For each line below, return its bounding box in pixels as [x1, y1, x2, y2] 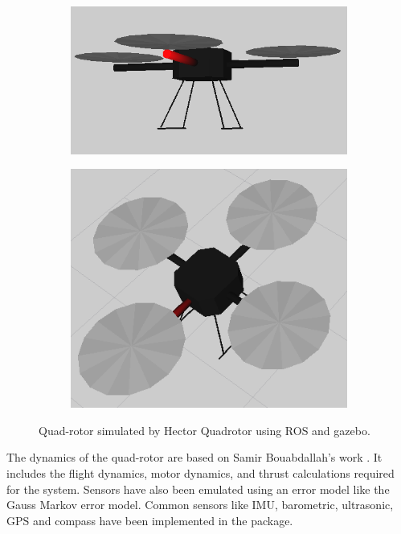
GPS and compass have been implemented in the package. [6, 511, 293, 528]
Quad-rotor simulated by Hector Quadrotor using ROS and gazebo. [39, 421, 370, 438]
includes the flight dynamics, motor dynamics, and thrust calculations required [6, 464, 395, 481]
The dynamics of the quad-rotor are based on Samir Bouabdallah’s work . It [6, 449, 383, 466]
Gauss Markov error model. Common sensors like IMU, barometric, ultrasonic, [6, 496, 394, 513]
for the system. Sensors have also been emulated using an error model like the [6, 480, 390, 497]
